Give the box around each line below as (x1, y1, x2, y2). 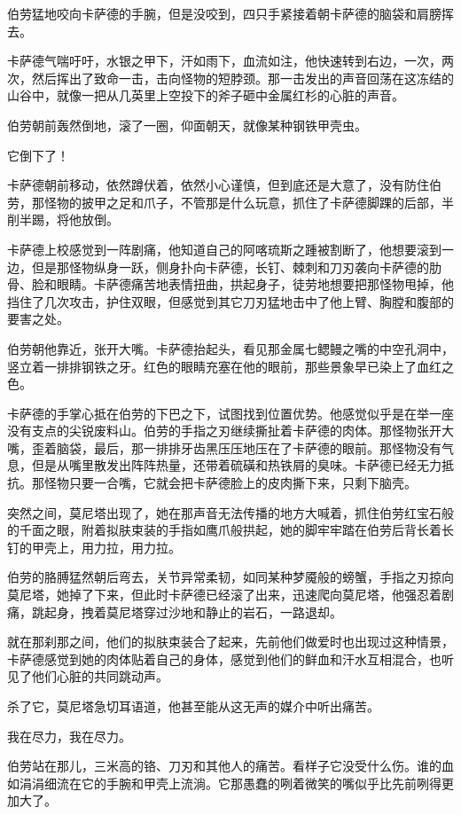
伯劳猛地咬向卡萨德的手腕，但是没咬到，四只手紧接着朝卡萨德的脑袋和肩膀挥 (7, 4, 454, 22)
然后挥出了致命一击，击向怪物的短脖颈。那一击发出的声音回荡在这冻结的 (31, 68, 454, 87)
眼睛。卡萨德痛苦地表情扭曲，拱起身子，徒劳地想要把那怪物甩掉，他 (56, 275, 454, 294)
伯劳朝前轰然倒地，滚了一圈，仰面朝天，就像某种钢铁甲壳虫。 (7, 115, 367, 134)
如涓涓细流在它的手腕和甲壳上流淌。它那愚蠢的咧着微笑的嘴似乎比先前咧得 (7, 773, 441, 792)
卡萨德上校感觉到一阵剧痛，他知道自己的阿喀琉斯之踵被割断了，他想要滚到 (7, 239, 441, 258)
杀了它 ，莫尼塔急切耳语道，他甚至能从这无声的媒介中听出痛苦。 (7, 697, 379, 715)
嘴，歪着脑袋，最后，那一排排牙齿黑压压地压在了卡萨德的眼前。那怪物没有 (7, 438, 441, 457)
